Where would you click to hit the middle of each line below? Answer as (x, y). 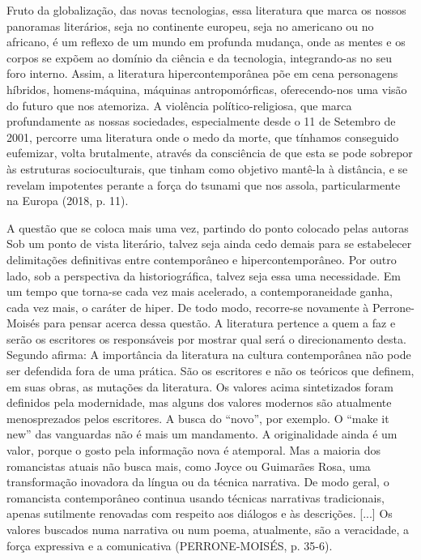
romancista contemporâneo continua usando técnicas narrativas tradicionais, (196, 497)
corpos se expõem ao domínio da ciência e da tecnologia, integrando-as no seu (199, 57)
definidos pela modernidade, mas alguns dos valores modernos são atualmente (199, 402)
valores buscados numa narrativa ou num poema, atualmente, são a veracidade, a (208, 529)
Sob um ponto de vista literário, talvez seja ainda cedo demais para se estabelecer (209, 244)
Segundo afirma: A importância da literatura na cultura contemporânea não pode (209, 355)
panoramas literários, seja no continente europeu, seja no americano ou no (190, 26)
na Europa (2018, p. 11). (68, 201)
